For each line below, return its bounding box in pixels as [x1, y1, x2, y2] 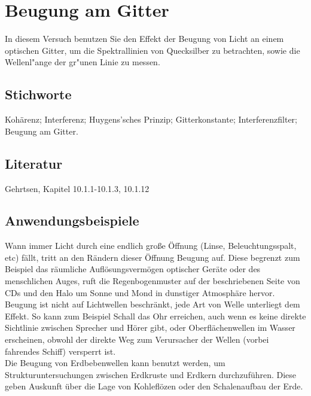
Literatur [5, 154, 63, 172]
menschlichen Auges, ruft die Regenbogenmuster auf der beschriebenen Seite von [5, 275, 300, 287]
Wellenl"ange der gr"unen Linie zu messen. [5, 56, 160, 68]
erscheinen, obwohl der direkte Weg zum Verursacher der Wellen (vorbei [5, 333, 269, 346]
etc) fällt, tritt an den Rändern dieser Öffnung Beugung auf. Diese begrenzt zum [5, 251, 300, 263]
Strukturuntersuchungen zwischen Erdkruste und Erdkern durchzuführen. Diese [5, 368, 297, 380]
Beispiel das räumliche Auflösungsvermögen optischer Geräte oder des [5, 263, 261, 275]
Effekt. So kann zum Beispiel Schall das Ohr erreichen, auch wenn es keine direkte [5, 309, 306, 322]
